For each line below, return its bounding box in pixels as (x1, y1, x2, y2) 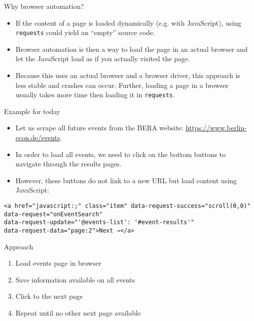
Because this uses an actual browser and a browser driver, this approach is (15, 70, 240, 80)
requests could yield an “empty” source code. (15, 27, 155, 38)
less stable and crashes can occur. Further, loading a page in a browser (15, 80, 229, 90)
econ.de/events (15, 132, 60, 143)
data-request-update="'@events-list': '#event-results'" (4, 219, 194, 226)
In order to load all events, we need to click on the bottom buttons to (15, 149, 226, 159)
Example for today (4, 106, 61, 116)
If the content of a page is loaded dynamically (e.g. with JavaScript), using (15, 17, 241, 28)
